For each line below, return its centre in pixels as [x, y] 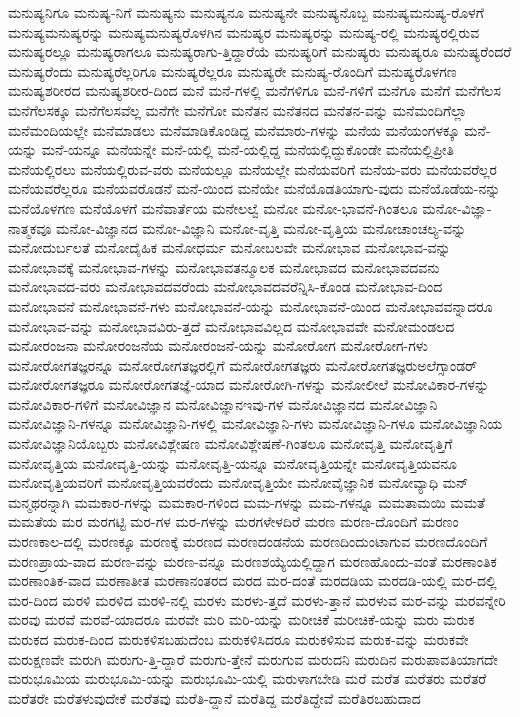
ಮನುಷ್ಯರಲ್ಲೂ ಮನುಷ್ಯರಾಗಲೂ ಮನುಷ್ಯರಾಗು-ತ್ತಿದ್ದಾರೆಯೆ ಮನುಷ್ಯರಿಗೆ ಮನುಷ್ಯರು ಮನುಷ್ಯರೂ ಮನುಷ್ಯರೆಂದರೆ [260, 51]
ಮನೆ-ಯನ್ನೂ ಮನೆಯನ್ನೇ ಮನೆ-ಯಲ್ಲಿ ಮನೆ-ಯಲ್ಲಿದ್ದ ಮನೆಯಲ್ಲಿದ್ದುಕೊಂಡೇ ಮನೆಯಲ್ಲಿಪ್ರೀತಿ [247, 149]
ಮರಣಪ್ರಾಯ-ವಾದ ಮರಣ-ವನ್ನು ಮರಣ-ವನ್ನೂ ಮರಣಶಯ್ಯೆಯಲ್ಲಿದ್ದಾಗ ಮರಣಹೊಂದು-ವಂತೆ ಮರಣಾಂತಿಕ [252, 560]
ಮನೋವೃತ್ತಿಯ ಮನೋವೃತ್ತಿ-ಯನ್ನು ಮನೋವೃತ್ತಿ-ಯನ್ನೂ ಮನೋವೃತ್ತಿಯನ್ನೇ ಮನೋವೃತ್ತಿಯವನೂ [232, 462]
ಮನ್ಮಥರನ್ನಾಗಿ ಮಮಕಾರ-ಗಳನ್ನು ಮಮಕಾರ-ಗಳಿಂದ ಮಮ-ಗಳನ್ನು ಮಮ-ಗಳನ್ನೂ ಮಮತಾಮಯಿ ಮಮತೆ [246, 501]
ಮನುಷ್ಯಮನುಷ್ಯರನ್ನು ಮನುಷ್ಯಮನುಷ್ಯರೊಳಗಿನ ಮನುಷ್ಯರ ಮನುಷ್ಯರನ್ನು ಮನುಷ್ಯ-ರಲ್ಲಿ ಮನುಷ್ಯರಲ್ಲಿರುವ [244, 31]
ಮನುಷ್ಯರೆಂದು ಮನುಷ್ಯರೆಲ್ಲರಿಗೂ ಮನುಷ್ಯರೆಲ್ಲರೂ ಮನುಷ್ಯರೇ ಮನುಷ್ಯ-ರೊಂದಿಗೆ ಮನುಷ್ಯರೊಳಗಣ [232, 70]
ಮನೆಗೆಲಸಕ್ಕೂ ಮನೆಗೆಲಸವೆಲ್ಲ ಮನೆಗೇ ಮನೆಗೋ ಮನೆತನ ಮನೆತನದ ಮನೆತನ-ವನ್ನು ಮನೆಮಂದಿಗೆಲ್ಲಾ [237, 109]
